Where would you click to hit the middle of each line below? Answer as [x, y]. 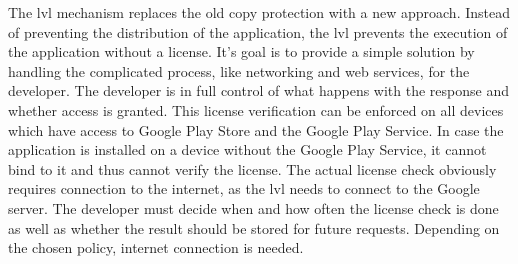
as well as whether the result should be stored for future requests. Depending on [254, 227]
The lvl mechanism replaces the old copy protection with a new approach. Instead [259, 12]
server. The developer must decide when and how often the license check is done [253, 207]
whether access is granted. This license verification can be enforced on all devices [256, 109]
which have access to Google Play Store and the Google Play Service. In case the [256, 129]
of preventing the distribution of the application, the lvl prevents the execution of [258, 31]
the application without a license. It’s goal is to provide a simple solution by [241, 51]
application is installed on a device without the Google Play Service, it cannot [247, 149]
